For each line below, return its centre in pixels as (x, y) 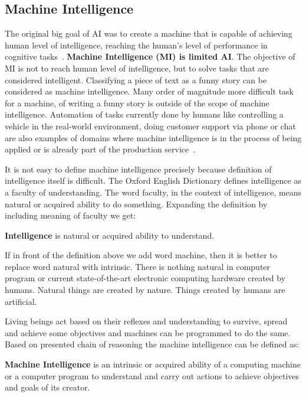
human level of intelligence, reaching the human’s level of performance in (136, 45)
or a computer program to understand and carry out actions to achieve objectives (152, 375)
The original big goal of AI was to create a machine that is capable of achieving (149, 33)
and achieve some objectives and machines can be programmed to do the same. (148, 332)
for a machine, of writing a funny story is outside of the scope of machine (137, 102)
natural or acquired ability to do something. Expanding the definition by (136, 204)
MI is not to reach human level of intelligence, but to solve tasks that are (137, 68)
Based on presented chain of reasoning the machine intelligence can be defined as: (152, 344)
